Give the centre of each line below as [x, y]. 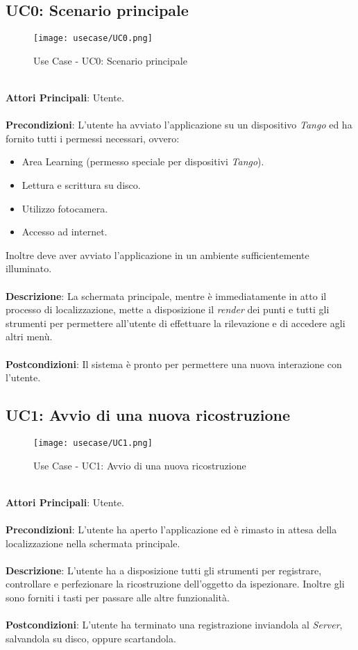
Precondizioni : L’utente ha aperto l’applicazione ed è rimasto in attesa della [171, 529]
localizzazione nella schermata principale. [93, 543]
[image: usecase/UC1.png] [93, 443]
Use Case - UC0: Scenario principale [110, 60]
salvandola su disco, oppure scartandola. [91, 638]
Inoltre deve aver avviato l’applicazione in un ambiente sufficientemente [157, 255]
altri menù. [29, 336]
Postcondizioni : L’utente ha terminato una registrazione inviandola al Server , [174, 625]
